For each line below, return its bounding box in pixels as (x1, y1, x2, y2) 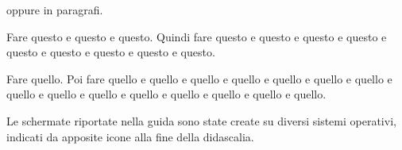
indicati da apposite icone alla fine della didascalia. (6, 128, 254, 144)
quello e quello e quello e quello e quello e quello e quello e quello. (6, 86, 327, 102)
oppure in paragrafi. (6, 2, 103, 17)
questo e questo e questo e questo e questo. (6, 44, 215, 60)
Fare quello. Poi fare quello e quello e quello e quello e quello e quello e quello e (6, 70, 392, 87)
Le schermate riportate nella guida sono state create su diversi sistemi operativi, (6, 112, 396, 129)
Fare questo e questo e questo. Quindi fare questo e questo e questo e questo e (6, 28, 387, 44)
